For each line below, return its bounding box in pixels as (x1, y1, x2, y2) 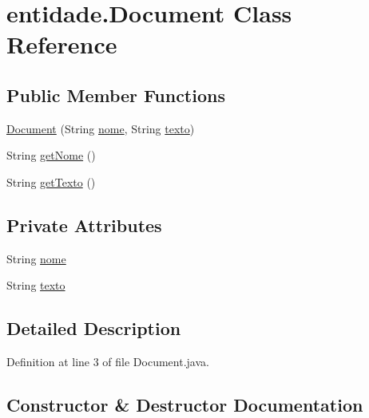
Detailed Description (6, 316, 181, 341)
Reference (6, 28, 117, 61)
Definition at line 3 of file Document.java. (6, 353, 209, 370)
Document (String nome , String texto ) (6, 120, 195, 136)
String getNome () (6, 147, 96, 164)
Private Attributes (6, 212, 162, 237)
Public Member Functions (6, 82, 225, 107)
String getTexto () (6, 173, 96, 190)
